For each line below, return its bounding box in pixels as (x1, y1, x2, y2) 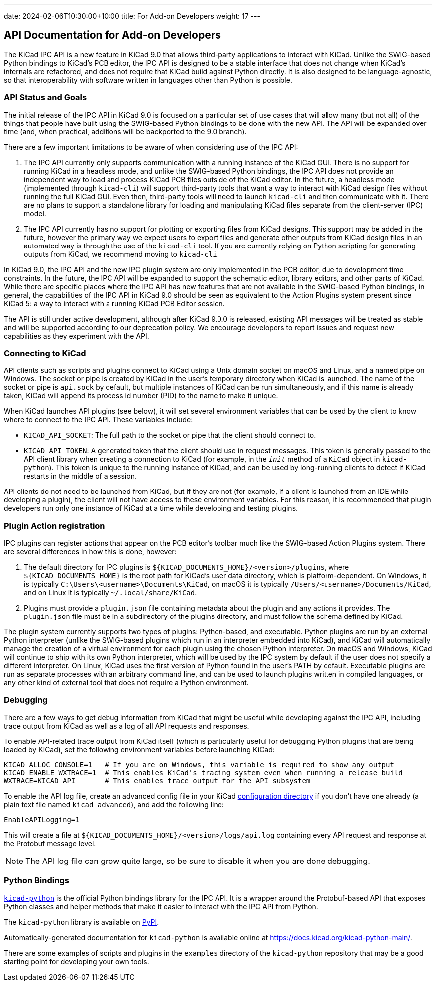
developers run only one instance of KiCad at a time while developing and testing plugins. (4, 504, 298, 513)
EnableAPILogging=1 (4, 815, 80, 824)
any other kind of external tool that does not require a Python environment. (4, 678, 249, 687)
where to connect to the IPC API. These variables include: (4, 415, 193, 424)
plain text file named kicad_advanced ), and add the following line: (4, 800, 224, 809)
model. (24, 209, 46, 218)
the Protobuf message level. (4, 839, 96, 848)
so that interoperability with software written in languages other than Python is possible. (4, 75, 292, 84)
